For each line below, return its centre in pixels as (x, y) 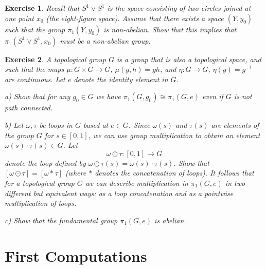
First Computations (76, 255)
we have (108, 96)
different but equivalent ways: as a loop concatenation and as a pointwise (119, 193)
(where (76, 173)
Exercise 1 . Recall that (42, 8)
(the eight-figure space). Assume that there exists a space (135, 18)
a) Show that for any (38, 96)
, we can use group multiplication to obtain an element (174, 135)
